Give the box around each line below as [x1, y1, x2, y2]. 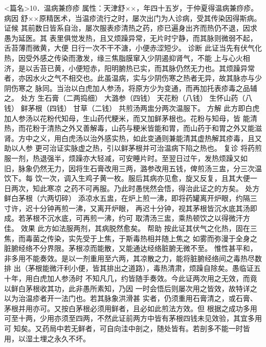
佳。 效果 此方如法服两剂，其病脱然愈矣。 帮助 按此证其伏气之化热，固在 [4, 223, 250, 234]
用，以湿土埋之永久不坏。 [4, 333, 90, 343]
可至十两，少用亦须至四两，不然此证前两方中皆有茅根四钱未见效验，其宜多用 [4, 313, 262, 323]
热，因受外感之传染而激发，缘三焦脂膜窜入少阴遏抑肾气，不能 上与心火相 [4, 52, 250, 63]
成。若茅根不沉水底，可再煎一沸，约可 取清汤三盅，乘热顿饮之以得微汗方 [4, 213, 250, 223]
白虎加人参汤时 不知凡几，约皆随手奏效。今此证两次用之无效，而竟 [32, 273, 257, 284]
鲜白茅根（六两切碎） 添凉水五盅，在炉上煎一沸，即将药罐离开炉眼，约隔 [4, 193, 250, 203]
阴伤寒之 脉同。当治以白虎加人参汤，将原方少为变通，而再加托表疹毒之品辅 [4, 82, 257, 93]
